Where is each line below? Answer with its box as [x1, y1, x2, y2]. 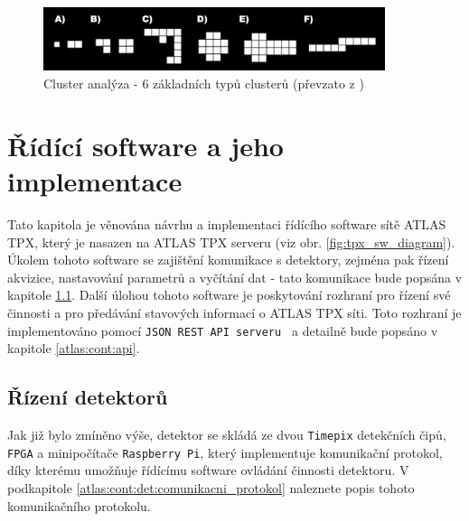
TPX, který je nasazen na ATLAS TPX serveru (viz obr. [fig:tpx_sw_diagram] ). [7, 232, 455, 251]
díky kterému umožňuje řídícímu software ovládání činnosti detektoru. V [7, 461, 409, 479]
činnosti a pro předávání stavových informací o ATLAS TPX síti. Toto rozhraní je [7, 302, 462, 321]
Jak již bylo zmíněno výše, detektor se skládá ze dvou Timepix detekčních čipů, [7, 425, 446, 443]
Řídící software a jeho [7, 126, 284, 163]
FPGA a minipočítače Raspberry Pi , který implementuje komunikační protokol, [7, 442, 443, 461]
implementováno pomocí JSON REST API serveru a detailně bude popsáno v [7, 321, 438, 340]
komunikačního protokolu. [7, 496, 151, 515]
